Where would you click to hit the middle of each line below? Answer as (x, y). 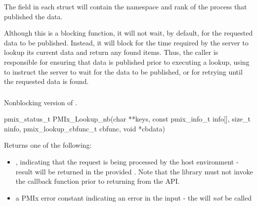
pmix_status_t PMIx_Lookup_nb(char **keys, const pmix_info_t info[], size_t (128, 119)
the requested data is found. (46, 81)
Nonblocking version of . (41, 102)
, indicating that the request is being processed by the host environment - (127, 162)
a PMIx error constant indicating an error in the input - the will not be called (133, 197)
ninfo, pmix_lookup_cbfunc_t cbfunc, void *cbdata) (85, 128)
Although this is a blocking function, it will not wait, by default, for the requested (128, 33)
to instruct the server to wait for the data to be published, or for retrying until (123, 71)
